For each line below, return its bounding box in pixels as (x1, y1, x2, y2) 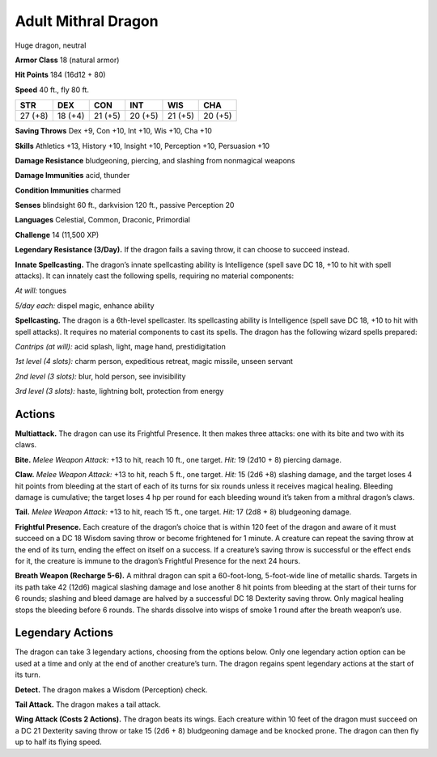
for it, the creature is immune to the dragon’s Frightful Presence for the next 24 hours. (15, 556, 301, 565)
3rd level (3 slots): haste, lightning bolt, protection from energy (15, 387, 224, 396)
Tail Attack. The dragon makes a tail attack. (15, 700, 161, 709)
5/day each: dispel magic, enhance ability (15, 300, 155, 311)
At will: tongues (15, 285, 67, 295)
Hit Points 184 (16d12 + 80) (15, 70, 106, 80)
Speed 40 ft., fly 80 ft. (15, 85, 89, 95)
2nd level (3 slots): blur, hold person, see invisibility (15, 371, 186, 381)
